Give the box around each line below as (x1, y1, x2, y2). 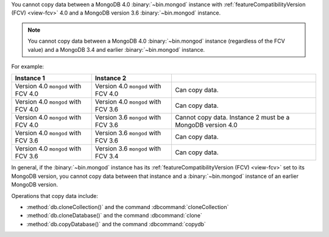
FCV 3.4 (94, 152, 119, 161)
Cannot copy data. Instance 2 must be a (174, 113, 290, 122)
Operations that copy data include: (11, 192, 99, 199)
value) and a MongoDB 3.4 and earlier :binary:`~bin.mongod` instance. (27, 46, 205, 53)
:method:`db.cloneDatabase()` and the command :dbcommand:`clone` (26, 212, 202, 219)
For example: (11, 63, 44, 70)
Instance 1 (15, 74, 45, 82)
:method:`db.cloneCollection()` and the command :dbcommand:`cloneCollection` (26, 203, 229, 210)
